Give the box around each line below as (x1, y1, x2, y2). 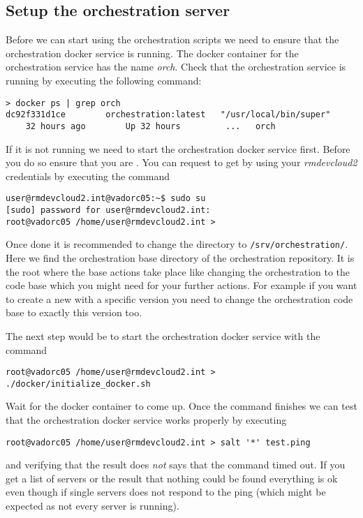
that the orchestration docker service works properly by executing (6, 413, 287, 427)
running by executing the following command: (6, 73, 202, 87)
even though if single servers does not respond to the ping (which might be (6, 484, 326, 499)
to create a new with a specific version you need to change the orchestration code (6, 291, 353, 306)
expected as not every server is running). (6, 498, 179, 513)
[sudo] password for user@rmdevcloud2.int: (6, 205, 211, 215)
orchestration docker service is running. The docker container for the (6, 45, 299, 60)
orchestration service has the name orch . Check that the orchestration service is (6, 59, 346, 74)
